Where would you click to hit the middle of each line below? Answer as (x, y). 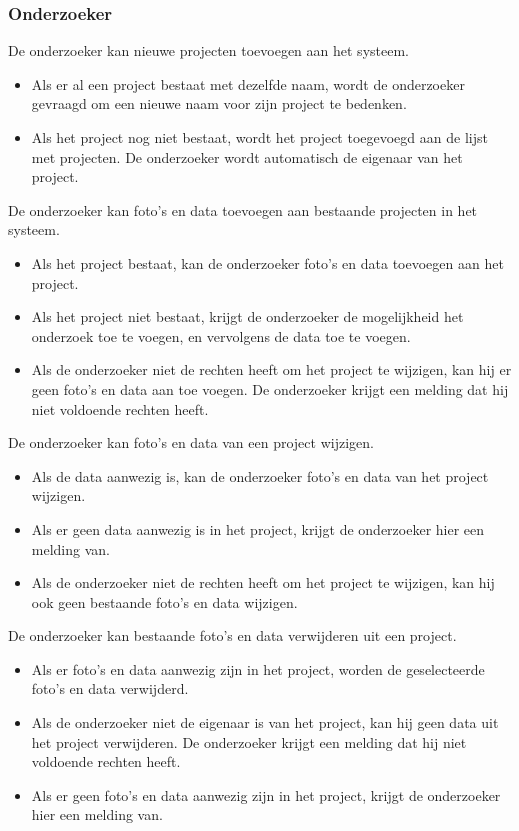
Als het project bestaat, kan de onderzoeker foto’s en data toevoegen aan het (267, 262)
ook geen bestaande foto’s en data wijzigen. (164, 601)
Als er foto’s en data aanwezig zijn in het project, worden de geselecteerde (258, 668)
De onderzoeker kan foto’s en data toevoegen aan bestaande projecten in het (243, 209)
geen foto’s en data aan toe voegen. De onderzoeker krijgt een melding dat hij (270, 388)
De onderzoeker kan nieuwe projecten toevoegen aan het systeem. (208, 50)
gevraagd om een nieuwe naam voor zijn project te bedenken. (219, 103)
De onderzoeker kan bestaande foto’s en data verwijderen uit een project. (232, 635)
